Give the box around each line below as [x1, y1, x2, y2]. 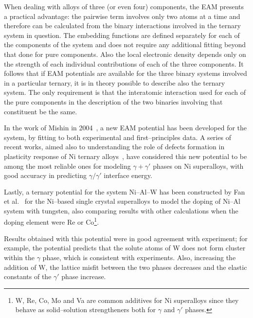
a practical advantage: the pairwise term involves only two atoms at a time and [4, 11, 240, 21]
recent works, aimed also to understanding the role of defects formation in [4, 141, 225, 152]
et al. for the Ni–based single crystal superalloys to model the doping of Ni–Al [4, 196, 240, 206]
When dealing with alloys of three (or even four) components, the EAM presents [4, 1, 244, 11]
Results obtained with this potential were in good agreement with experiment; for [4, 233, 248, 243]
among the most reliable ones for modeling [4, 160, 131, 171]
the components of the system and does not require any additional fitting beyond [4, 39, 246, 50]
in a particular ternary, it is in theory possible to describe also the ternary [4, 77, 225, 88]
